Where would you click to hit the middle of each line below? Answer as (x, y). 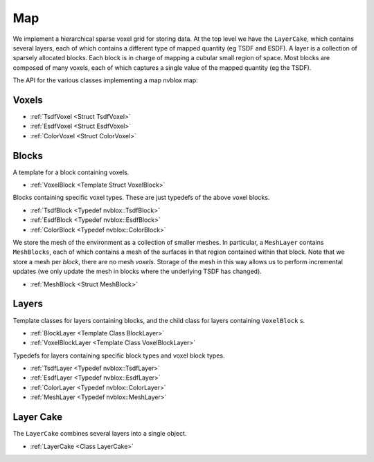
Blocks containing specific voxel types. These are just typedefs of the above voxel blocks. (141, 198)
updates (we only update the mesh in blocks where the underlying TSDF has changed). (137, 271)
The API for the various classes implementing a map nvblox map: (106, 80)
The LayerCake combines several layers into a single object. (100, 434)
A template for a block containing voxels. (71, 172)
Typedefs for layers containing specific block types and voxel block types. (119, 355)
